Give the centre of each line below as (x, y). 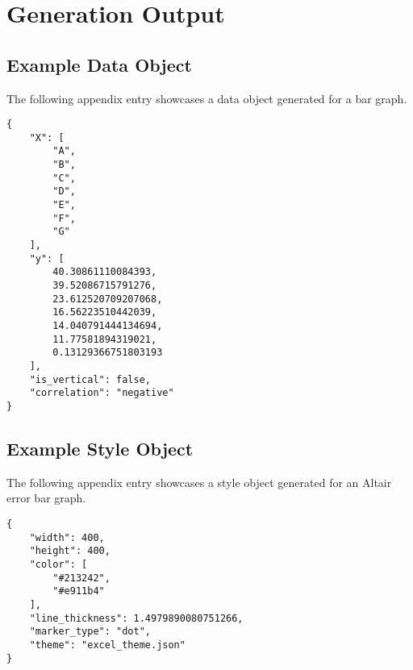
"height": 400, (70, 551)
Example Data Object (99, 64)
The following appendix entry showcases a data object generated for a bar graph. (207, 98)
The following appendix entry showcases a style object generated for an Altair (199, 482)
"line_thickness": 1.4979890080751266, (136, 618)
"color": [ (58, 564)
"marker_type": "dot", (90, 632)
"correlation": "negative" (102, 393)
